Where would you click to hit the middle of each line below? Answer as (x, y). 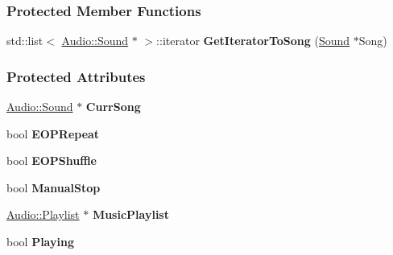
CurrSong (113, 107)
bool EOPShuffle (52, 160)
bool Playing (40, 241)
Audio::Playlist (43, 214)
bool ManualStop (54, 187)
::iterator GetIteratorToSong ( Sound (253, 41)
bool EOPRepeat (53, 133)
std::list (25, 41)
